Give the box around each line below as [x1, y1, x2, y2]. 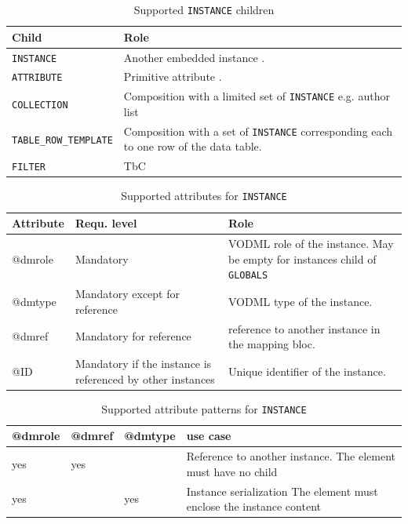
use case [186, 428, 231, 444]
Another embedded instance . [123, 49, 265, 65]
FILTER [12, 162, 46, 173]
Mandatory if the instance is [75, 355, 212, 371]
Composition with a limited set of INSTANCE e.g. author [123, 88, 390, 104]
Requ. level [75, 215, 137, 231]
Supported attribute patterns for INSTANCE [101, 400, 307, 417]
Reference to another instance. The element [186, 448, 396, 464]
